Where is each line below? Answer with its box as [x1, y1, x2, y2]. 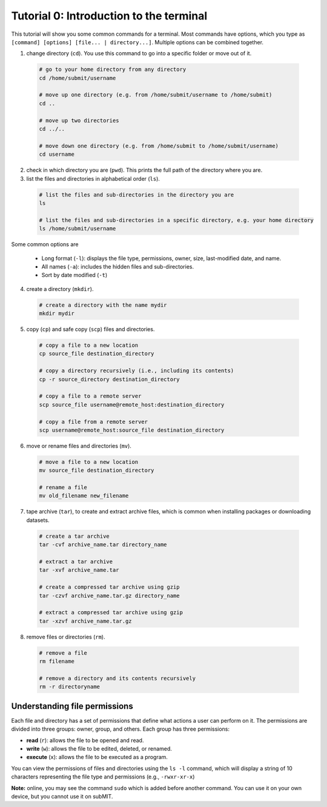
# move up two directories [39, 117, 119, 124]
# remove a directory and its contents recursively [39, 675, 196, 681]
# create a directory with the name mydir [39, 301, 167, 309]
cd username [39, 151, 75, 158]
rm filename [39, 658, 75, 665]
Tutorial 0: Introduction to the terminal [11, 9, 208, 22]
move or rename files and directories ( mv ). [26, 442, 131, 449]
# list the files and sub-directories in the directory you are [39, 191, 234, 198]
